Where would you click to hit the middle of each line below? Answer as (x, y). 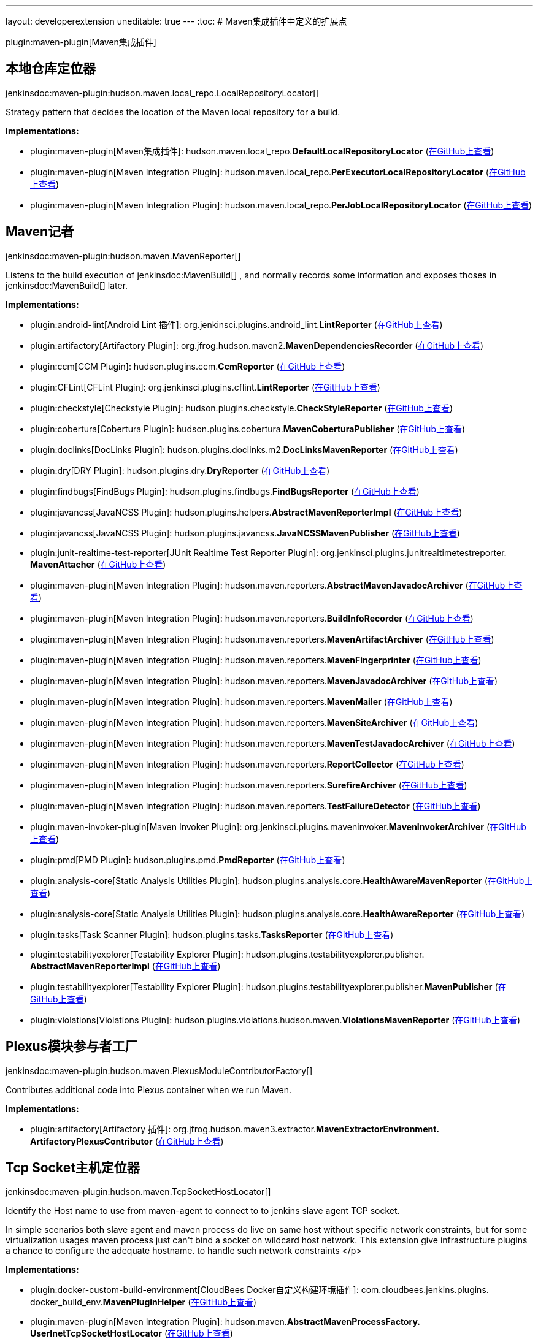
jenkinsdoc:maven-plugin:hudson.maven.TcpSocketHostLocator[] (138, 1192)
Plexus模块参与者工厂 (72, 1047)
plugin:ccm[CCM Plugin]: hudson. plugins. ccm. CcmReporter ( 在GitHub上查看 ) (188, 366)
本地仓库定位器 (51, 69)
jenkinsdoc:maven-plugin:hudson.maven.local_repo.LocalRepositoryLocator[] (163, 93)
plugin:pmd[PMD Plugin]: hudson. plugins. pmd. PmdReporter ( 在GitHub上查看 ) (188, 860)
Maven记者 (40, 232)
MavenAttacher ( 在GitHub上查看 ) (98, 564)
